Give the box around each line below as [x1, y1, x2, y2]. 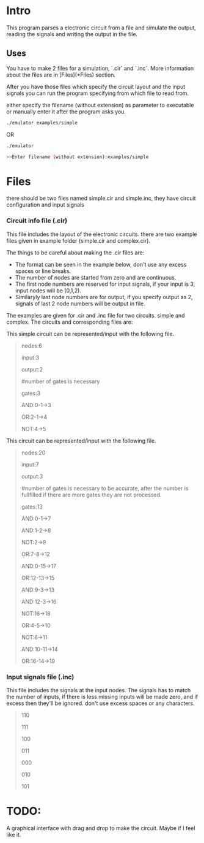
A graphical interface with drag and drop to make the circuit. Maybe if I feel [6, 824, 195, 831]
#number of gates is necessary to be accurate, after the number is [21, 484, 189, 492]
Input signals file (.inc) [6, 673, 75, 681]
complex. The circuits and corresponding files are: [6, 318, 133, 326]
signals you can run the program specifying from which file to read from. [6, 90, 189, 97]
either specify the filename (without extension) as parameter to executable [6, 101, 194, 109]
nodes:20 [21, 449, 46, 456]
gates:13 [21, 503, 43, 510]
